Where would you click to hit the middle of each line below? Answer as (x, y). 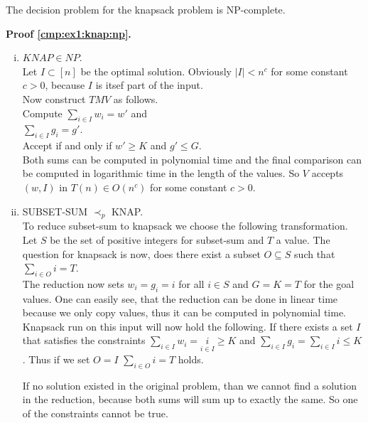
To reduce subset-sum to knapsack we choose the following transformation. (185, 226)
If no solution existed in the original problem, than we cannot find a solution (189, 385)
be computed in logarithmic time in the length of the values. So (161, 173)
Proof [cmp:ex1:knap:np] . (69, 33)
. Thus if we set (56, 359)
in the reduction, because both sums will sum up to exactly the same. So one (190, 399)
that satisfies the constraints (84, 340)
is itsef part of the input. (149, 85)
